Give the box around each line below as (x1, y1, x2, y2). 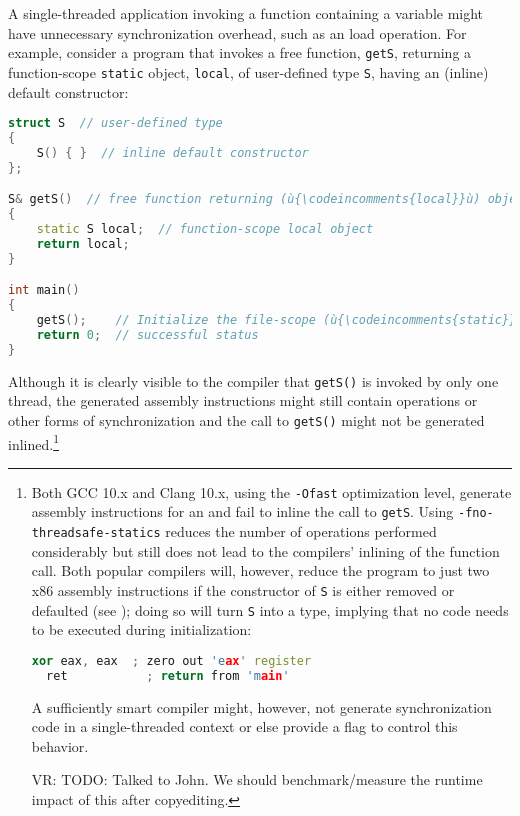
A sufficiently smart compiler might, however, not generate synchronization (31, 696, 492, 717)
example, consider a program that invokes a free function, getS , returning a (8, 42, 472, 63)
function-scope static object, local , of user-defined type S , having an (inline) (8, 61, 489, 82)
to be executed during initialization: (31, 619, 252, 640)
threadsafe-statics (31, 526, 161, 541)
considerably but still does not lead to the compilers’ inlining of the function (31, 540, 500, 561)
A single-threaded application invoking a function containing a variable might (8, 3, 484, 23)
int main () (8, 283, 80, 298)
